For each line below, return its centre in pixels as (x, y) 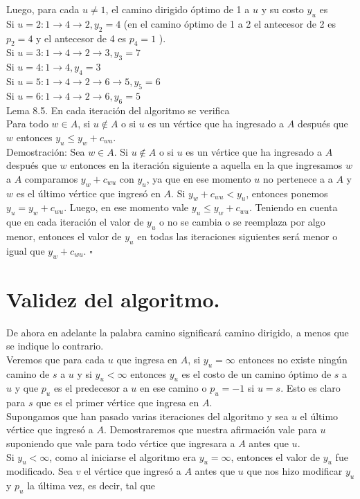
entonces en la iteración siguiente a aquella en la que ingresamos (206, 165)
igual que (26, 250)
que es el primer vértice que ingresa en (118, 402)
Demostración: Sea (46, 151)
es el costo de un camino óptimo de (256, 373)
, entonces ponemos (287, 193)
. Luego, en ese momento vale (126, 207)
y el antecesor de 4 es (81, 38)
